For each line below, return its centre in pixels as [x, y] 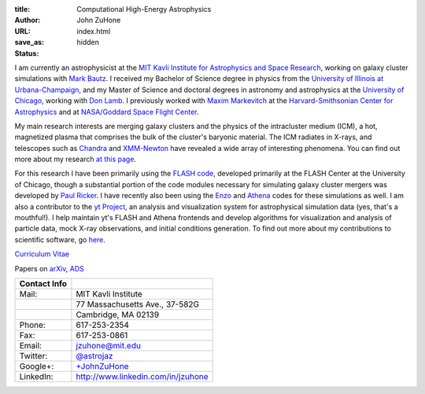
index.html [94, 31]
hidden [88, 42]
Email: [31, 345]
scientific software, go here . [60, 239]
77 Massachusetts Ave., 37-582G [138, 304]
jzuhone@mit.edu [109, 345]
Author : [28, 20]
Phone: [33, 325]
